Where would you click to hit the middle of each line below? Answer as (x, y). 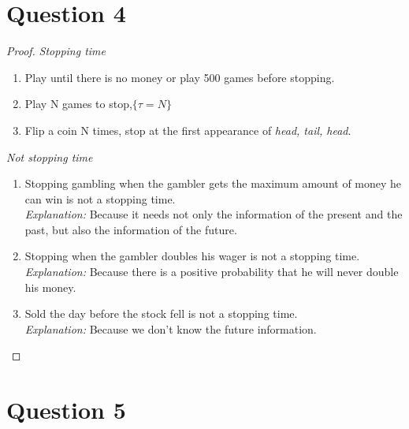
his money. (50, 287)
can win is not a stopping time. (100, 198)
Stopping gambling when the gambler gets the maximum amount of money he (213, 183)
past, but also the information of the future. (131, 229)
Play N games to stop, (78, 104)
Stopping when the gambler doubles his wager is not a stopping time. (192, 256)
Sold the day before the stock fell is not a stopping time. (161, 313)
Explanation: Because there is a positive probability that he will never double (212, 272)
